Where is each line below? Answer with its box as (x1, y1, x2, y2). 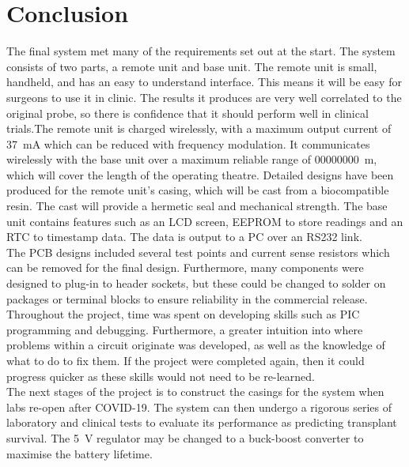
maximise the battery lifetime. (6, 445, 153, 461)
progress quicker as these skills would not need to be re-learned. (6, 367, 315, 384)
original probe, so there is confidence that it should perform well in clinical (6, 104, 369, 121)
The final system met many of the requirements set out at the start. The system (6, 43, 396, 59)
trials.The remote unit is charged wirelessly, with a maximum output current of (6, 120, 392, 137)
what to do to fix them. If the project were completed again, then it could (6, 352, 365, 368)
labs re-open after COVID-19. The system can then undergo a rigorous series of (6, 398, 392, 415)
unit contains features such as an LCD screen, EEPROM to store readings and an (6, 213, 403, 229)
